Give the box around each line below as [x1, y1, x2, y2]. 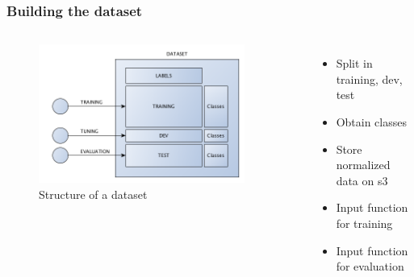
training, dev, [336, 70, 403, 87]
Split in [336, 55, 373, 72]
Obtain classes [336, 114, 407, 130]
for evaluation [336, 258, 404, 275]
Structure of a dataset [39, 186, 148, 203]
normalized [336, 156, 391, 173]
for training [336, 214, 393, 231]
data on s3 [336, 172, 388, 188]
